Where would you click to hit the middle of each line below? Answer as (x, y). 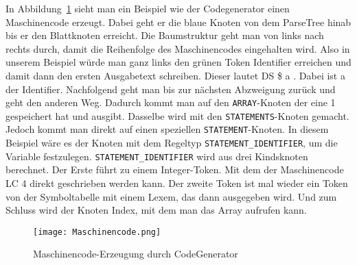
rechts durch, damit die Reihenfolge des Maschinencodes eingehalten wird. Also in (178, 48)
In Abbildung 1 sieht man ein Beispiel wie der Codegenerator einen (148, 8)
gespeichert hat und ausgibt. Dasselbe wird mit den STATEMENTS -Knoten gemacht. (177, 115)
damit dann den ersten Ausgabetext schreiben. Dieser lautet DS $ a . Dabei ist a (175, 75)
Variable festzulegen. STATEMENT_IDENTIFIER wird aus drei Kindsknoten (157, 156)
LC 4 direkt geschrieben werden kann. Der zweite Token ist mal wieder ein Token (177, 183)
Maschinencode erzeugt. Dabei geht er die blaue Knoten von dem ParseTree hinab (178, 22)
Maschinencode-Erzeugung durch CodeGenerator (136, 254)
